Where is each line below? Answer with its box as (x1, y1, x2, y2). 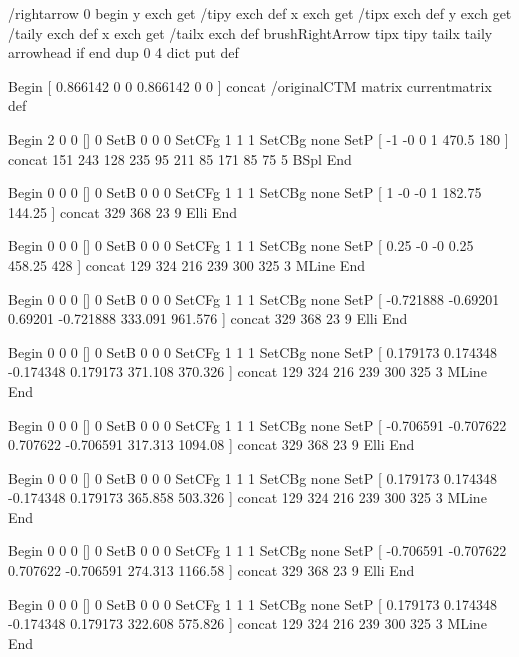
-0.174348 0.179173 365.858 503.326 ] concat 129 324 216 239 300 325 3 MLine (8, 487, 487, 508)
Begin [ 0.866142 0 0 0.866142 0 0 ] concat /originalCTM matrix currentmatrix (8, 75, 492, 96)
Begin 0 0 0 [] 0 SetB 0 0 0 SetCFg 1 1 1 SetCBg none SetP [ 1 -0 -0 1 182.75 (8, 182, 482, 203)
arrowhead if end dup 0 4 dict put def (8, 42, 239, 63)
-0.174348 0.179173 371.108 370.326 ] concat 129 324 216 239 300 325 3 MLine (8, 361, 487, 382)
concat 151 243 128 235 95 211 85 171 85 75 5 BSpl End (8, 148, 352, 169)
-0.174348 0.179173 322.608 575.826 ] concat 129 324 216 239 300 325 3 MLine (8, 613, 487, 634)
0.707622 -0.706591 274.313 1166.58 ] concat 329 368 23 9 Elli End (8, 560, 415, 581)
